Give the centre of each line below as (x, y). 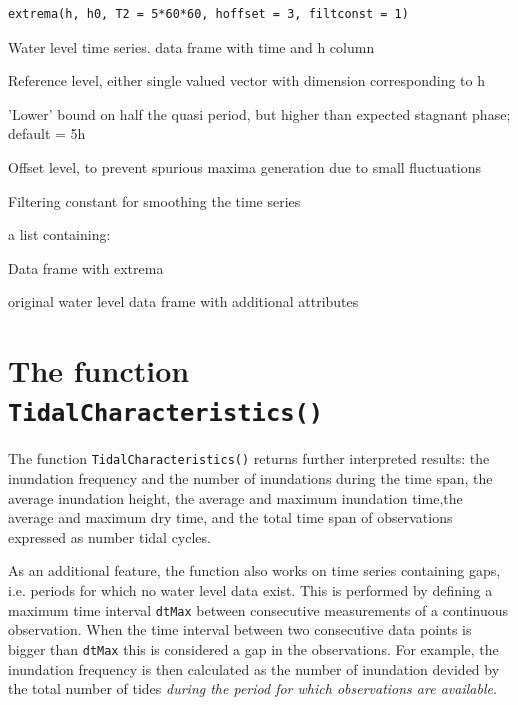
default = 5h (47, 133)
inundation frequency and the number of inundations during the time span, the (250, 478)
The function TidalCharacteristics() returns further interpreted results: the (249, 458)
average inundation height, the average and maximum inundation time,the (235, 497)
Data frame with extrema (86, 267)
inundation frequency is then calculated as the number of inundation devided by (254, 668)
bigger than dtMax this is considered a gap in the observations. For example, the (253, 648)
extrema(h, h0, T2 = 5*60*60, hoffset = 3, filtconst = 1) (208, 14)
